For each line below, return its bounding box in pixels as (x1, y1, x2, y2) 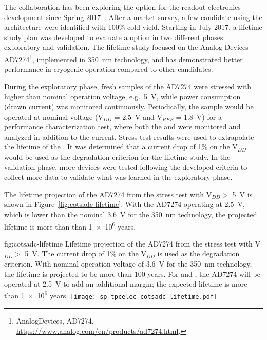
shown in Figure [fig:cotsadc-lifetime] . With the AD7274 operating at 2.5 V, (4, 199, 245, 210)
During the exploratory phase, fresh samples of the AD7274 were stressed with (4, 81, 252, 91)
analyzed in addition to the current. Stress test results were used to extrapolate (4, 131, 254, 142)
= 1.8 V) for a (176, 111, 222, 122)
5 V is (232, 188, 253, 199)
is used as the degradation (157, 248, 240, 259)
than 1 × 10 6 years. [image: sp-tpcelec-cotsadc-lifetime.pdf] (4, 289, 218, 301)
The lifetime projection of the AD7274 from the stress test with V (4, 188, 212, 199)
